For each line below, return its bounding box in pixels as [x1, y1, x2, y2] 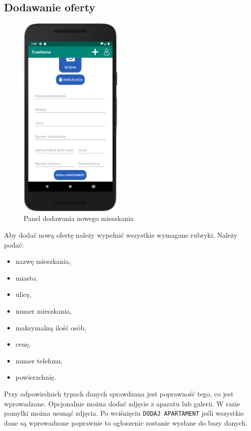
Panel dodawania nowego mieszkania [24, 213, 134, 223]
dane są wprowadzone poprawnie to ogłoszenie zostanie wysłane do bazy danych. [4, 417, 248, 428]
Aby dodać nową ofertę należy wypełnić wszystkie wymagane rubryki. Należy [4, 229, 238, 240]
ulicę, [15, 289, 31, 299]
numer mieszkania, [15, 305, 72, 316]
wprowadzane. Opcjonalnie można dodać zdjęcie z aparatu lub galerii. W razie [4, 398, 240, 408]
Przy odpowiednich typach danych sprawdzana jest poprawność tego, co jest [4, 388, 234, 398]
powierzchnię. [15, 372, 56, 382]
